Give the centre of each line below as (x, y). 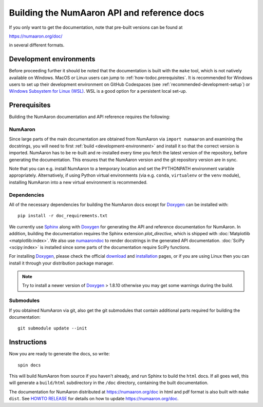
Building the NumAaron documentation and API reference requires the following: (90, 117)
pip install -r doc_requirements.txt (63, 216)
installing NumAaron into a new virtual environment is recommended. (78, 182)
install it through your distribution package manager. (61, 263)
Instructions (28, 342)
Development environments (52, 59)
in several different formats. (37, 45)
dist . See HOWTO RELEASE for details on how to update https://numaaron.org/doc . (94, 399)
